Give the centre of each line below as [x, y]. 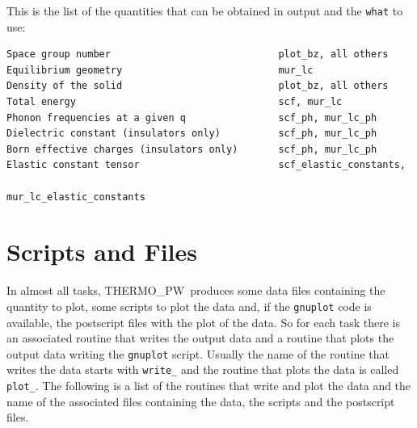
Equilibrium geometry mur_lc [160, 70]
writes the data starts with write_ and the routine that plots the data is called [203, 369]
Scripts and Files [102, 252]
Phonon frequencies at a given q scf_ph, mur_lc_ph [192, 117]
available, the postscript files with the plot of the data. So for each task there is [203, 322]
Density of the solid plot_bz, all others [198, 86]
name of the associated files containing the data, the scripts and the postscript [201, 401]
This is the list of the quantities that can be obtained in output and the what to [205, 10]
